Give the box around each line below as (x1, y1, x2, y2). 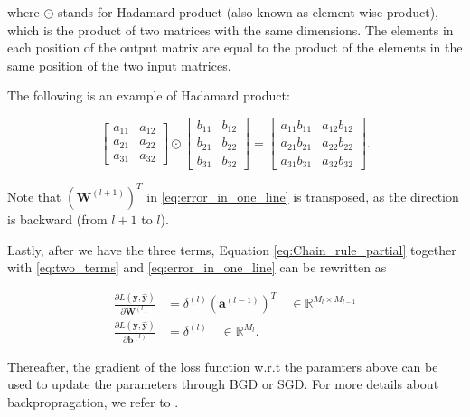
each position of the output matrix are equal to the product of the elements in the (7, 38, 463, 57)
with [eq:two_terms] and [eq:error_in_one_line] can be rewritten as (7, 258, 387, 277)
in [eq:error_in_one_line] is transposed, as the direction (146, 186, 459, 205)
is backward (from (7, 209, 108, 228)
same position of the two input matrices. (7, 55, 231, 74)
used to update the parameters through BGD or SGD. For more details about (7, 374, 439, 393)
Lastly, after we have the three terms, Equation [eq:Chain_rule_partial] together (7, 240, 456, 259)
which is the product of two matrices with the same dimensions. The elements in (7, 20, 454, 39)
